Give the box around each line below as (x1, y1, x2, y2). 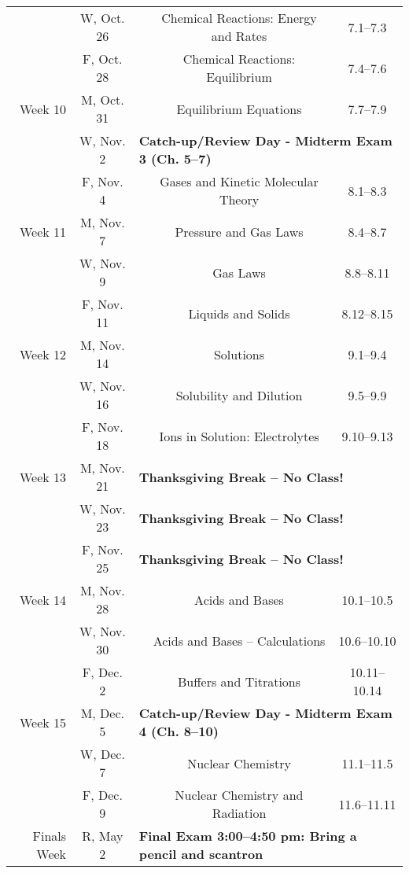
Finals (32, 827, 67, 845)
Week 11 (19, 222, 67, 241)
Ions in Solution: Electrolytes (159, 426, 319, 445)
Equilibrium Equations (176, 99, 302, 118)
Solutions (213, 344, 265, 363)
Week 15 (19, 713, 67, 731)
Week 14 (19, 590, 67, 609)
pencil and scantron (138, 845, 263, 863)
